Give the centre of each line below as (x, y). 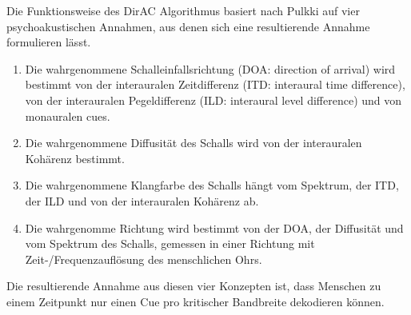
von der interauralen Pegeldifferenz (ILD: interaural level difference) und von (213, 100)
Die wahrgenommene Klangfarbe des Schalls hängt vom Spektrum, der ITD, (212, 185)
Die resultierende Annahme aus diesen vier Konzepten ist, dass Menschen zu (194, 286)
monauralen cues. (68, 116)
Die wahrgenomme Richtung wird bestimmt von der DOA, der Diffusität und (214, 227)
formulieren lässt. (49, 42)
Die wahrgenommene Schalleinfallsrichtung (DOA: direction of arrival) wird (210, 68)
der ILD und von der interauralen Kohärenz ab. (142, 200)
